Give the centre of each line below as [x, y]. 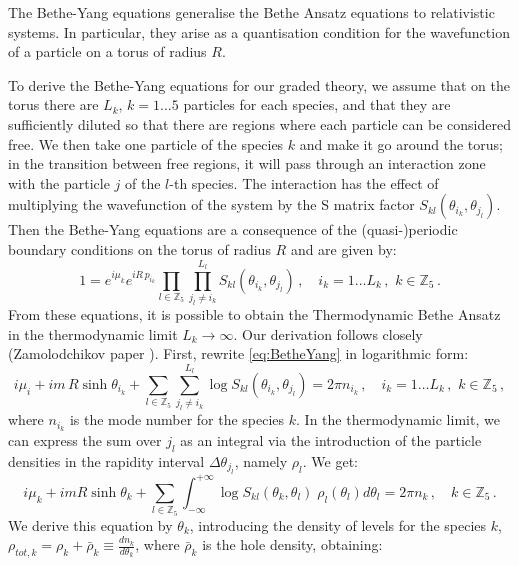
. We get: [330, 460]
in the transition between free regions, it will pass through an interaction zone [247, 163]
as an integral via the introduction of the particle [331, 440]
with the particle [59, 182]
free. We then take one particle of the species [146, 143]
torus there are [53, 104]
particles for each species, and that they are [317, 104]
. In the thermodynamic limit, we [398, 419]
